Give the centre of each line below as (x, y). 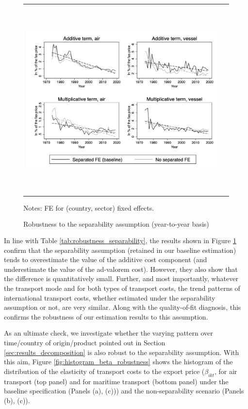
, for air (226, 371)
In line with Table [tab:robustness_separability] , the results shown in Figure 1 (120, 240)
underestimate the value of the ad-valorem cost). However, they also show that (121, 269)
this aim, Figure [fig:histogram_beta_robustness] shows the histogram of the (118, 362)
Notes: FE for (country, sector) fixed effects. (89, 207)
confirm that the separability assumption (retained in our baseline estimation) (120, 250)
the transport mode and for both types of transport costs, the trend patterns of (122, 288)
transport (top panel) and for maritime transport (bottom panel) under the (116, 381)
